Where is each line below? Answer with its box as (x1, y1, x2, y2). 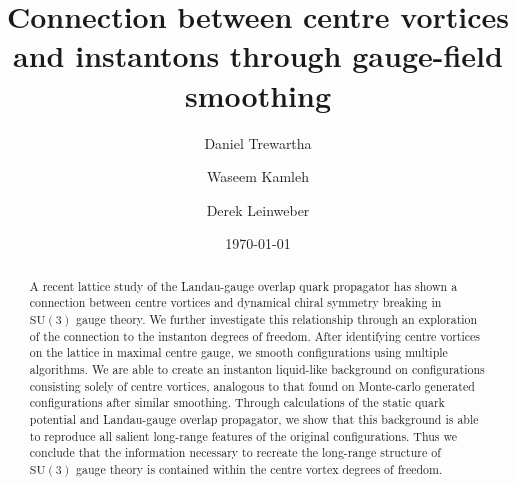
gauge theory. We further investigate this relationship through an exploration (76, 310, 478, 327)
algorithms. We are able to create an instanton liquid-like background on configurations (29, 360, 485, 377)
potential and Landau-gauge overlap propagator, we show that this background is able (29, 410, 479, 427)
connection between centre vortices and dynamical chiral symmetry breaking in (29, 294, 442, 311)
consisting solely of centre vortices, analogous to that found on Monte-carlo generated (29, 377, 475, 394)
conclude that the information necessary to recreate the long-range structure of (29, 444, 441, 461)
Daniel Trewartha (204, 132, 312, 153)
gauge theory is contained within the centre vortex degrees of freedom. (76, 460, 443, 477)
